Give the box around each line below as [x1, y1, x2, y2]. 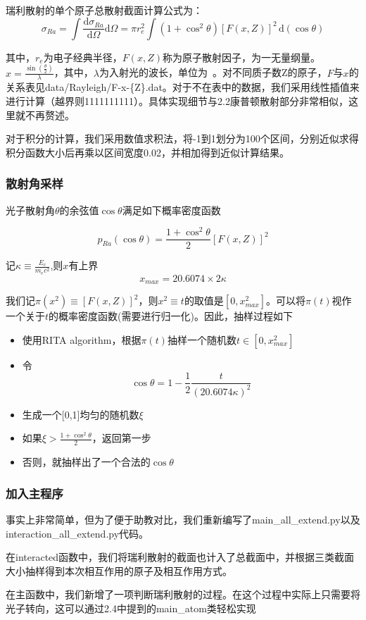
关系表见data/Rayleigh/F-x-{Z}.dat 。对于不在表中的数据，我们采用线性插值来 [6, 80, 360, 94]
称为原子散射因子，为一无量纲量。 [162, 49, 320, 64]
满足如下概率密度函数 [122, 202, 221, 217]
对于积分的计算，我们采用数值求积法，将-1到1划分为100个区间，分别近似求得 [6, 131, 359, 146]
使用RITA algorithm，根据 [22, 332, 141, 347]
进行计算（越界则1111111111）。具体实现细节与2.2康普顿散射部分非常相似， [6, 93, 348, 108]
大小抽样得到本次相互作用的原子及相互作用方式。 [6, 563, 232, 578]
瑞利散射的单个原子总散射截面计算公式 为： [6, 3, 203, 17]
